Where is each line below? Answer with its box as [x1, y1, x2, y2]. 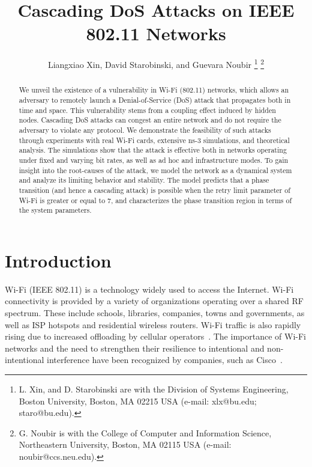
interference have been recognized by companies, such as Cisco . [47, 353, 283, 366]
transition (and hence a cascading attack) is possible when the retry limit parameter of [19, 185, 290, 195]
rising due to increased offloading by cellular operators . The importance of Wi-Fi [5, 330, 306, 343]
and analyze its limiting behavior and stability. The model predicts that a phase [19, 175, 269, 185]
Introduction [5, 248, 112, 272]
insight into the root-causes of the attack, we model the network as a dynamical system [19, 165, 292, 175]
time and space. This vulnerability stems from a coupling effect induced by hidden [19, 105, 276, 115]
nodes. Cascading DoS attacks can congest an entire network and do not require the [19, 115, 281, 125]
